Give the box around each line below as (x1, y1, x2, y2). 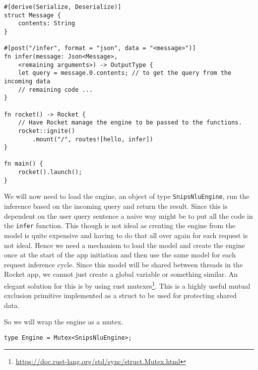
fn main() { (4, 160, 43, 168)
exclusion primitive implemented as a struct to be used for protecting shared (4, 290, 237, 301)
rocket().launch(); (18, 169, 82, 176)
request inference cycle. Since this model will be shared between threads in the (4, 259, 243, 269)
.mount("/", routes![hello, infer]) (32, 135, 153, 143)
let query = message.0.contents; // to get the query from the (18, 69, 232, 77)
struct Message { (4, 11, 61, 19)
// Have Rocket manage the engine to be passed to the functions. (18, 119, 242, 126)
